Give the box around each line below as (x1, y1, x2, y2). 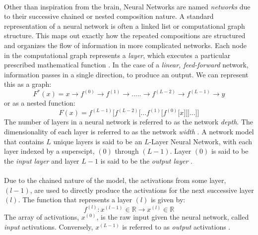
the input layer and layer (4, 155, 79, 166)
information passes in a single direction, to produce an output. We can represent (4, 69, 249, 79)
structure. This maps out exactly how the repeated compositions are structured (4, 30, 246, 41)
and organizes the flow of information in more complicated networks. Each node (4, 40, 247, 50)
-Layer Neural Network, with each (149, 136, 253, 146)
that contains (4, 136, 44, 146)
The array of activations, (4, 212, 79, 222)
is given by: (150, 194, 186, 205)
